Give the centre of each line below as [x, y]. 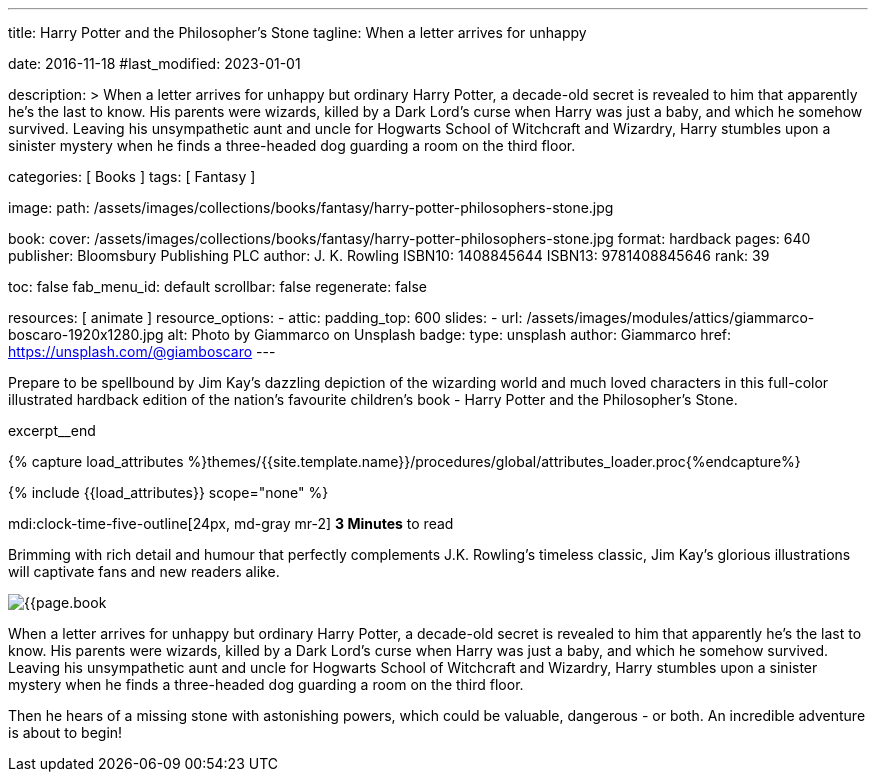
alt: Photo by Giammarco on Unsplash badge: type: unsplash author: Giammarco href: [449, 334]
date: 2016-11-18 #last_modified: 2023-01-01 [154, 63]
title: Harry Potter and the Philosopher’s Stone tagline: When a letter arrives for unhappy [297, 32]
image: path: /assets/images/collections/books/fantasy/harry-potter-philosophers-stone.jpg [311, 207]
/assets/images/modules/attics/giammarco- [670, 317]
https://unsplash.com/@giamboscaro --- [142, 351]
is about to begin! [65, 732]
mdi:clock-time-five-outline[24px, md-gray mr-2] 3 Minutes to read [231, 523]
